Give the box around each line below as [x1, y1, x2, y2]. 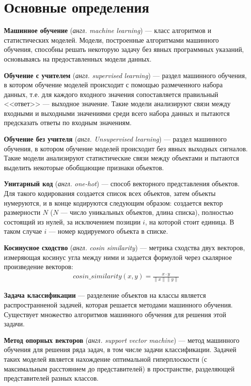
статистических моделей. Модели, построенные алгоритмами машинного [4, 34, 219, 45]
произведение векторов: [4, 261, 74, 272]
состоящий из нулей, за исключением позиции [4, 216, 141, 226]
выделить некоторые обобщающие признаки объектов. [4, 162, 164, 172]
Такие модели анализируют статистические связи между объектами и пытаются [4, 153, 239, 163]
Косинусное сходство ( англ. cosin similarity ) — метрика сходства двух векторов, [4, 242, 245, 252]
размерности [4, 207, 41, 217]
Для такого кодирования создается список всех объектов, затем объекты [4, 188, 216, 198]
